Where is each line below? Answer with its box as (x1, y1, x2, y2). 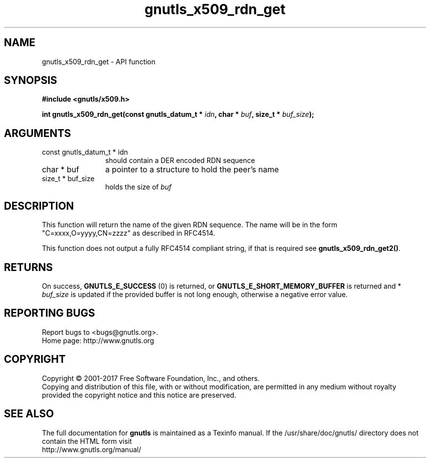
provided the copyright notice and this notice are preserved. (42, 390, 237, 399)
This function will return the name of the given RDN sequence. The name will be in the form (42, 220, 338, 229)
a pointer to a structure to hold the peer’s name (105, 164, 279, 175)
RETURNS (4, 261, 53, 273)
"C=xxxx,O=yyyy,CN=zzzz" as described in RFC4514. (42, 229, 215, 238)
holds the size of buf (105, 183, 172, 191)
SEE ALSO (4, 408, 54, 420)
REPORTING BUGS (4, 307, 95, 320)
